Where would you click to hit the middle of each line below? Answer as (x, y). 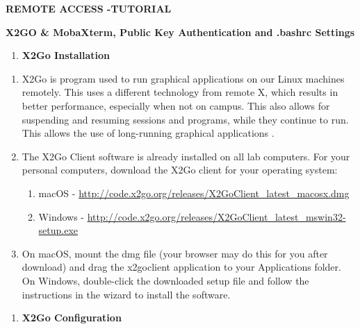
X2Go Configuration (72, 318)
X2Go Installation (66, 55)
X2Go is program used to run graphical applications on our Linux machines (183, 78)
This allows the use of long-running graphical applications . (148, 133)
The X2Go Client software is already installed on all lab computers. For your (186, 156)
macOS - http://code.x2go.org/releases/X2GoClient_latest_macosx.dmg (194, 193)
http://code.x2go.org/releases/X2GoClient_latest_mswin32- (216, 216)
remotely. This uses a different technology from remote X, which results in (180, 92)
